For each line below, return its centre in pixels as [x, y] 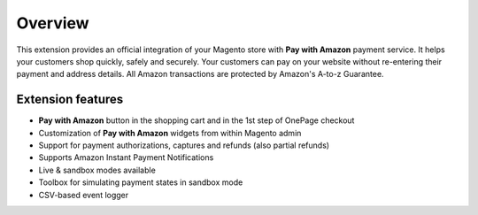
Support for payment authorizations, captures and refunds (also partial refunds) [184, 145]
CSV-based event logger [84, 195]
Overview [53, 23]
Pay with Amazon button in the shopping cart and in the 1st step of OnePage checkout [197, 120]
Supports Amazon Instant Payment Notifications [126, 157]
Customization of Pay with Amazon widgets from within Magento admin [170, 133]
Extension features [70, 100]
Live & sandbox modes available [97, 170]
